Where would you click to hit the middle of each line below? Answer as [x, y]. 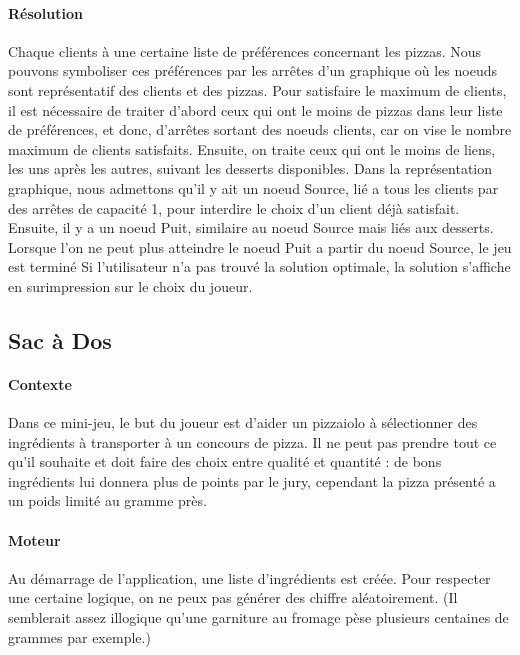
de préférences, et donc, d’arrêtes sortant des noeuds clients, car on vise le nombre [260, 129]
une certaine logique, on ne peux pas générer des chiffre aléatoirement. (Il [233, 597]
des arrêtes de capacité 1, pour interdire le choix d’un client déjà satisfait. [234, 207]
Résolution [45, 12]
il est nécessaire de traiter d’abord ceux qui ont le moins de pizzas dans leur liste [255, 109]
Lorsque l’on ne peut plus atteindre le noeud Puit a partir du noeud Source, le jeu [260, 246]
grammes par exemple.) [79, 636]
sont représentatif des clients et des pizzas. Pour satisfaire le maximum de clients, [257, 89]
